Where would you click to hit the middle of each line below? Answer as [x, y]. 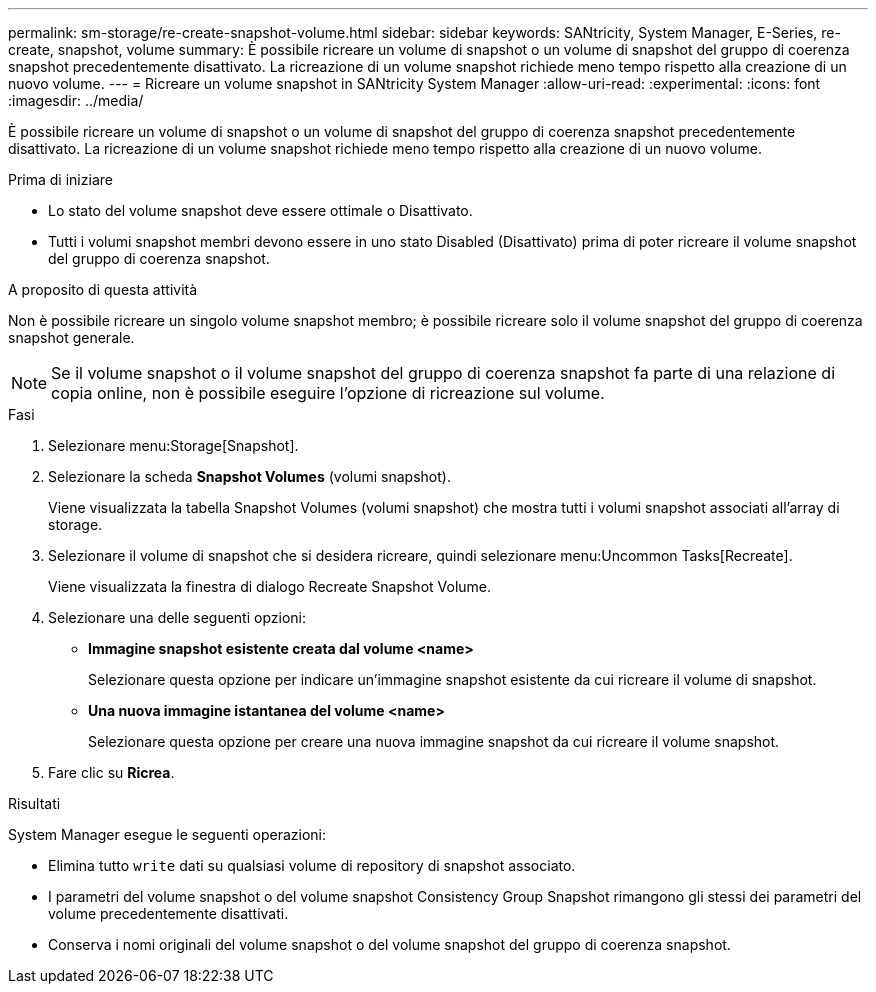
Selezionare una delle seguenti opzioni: [177, 617]
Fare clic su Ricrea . [111, 772]
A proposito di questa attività [103, 289]
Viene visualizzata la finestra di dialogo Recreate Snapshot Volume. [270, 586]
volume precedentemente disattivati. [168, 913]
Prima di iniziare [60, 179]
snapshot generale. [71, 337]
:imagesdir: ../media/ [76, 100]
